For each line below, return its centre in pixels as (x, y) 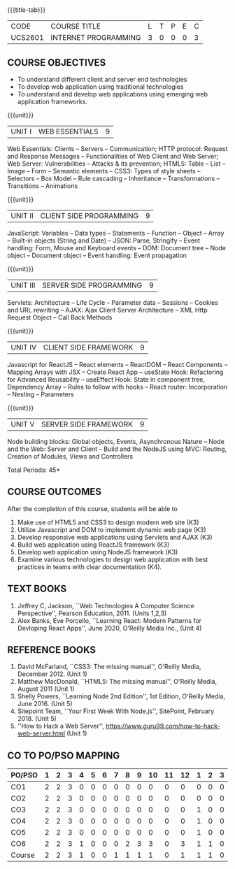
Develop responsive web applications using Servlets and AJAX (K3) (115, 537)
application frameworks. (52, 101)
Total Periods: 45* (34, 470)
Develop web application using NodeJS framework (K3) (98, 552)
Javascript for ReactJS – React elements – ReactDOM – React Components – (117, 365)
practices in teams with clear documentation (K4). (90, 567)
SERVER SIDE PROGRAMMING (92, 285)
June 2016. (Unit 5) (45, 704)
